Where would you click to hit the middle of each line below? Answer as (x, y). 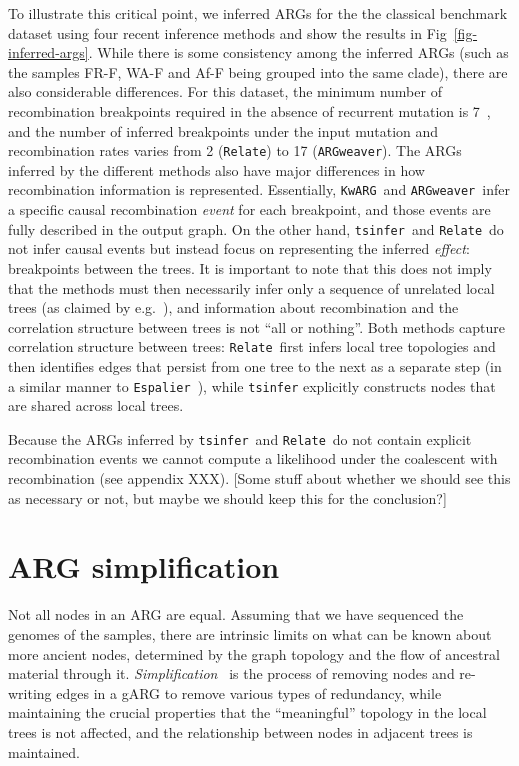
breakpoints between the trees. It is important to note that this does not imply (250, 267)
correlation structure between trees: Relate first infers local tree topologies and (252, 346)
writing (30, 692)
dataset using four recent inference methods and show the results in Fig (227, 32)
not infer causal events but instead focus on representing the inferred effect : (239, 248)
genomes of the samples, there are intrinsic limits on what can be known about (250, 633)
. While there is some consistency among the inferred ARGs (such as (298, 52)
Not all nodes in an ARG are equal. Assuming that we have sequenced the (236, 614)
